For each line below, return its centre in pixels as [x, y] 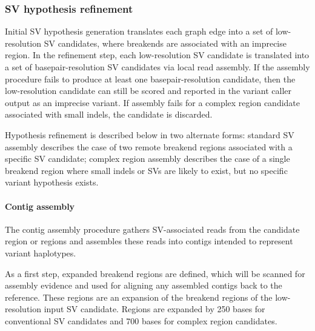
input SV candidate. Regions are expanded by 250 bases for [154, 309]
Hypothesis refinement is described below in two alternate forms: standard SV [150, 134]
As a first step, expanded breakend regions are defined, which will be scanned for [155, 273]
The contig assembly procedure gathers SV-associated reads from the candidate [152, 229]
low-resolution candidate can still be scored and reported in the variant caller [148, 91]
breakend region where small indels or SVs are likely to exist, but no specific [146, 170]
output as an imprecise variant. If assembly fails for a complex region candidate [153, 102]
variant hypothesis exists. [52, 182]
